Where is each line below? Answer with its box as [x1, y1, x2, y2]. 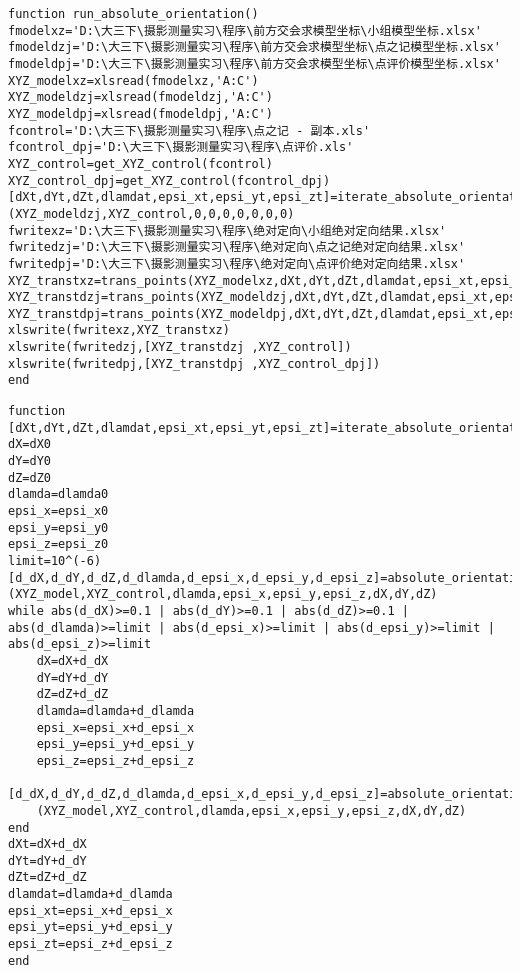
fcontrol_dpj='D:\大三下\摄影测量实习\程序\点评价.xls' [8, 140, 354, 155]
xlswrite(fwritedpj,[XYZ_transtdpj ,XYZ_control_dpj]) [8, 356, 381, 371]
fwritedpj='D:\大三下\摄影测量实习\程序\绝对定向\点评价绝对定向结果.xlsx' [8, 256, 466, 271]
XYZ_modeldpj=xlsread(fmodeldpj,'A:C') [8, 106, 273, 121]
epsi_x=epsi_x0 [8, 504, 109, 519]
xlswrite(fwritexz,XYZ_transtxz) [8, 323, 230, 338]
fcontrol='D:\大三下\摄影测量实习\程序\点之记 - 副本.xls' [8, 123, 371, 138]
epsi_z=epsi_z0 [8, 537, 109, 552]
